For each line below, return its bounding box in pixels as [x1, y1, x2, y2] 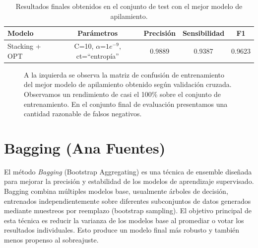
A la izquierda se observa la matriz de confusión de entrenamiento [24, 69, 225, 80]
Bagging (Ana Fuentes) [4, 137, 166, 158]
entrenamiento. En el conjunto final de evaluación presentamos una [24, 98, 228, 109]
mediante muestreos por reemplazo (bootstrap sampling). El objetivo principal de [4, 205, 252, 216]
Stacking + [7, 41, 41, 51]
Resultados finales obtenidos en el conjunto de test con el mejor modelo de [15, 1, 243, 11]
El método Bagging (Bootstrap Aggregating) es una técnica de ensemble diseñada [4, 166, 252, 176]
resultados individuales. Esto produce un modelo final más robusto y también [4, 225, 240, 235]
